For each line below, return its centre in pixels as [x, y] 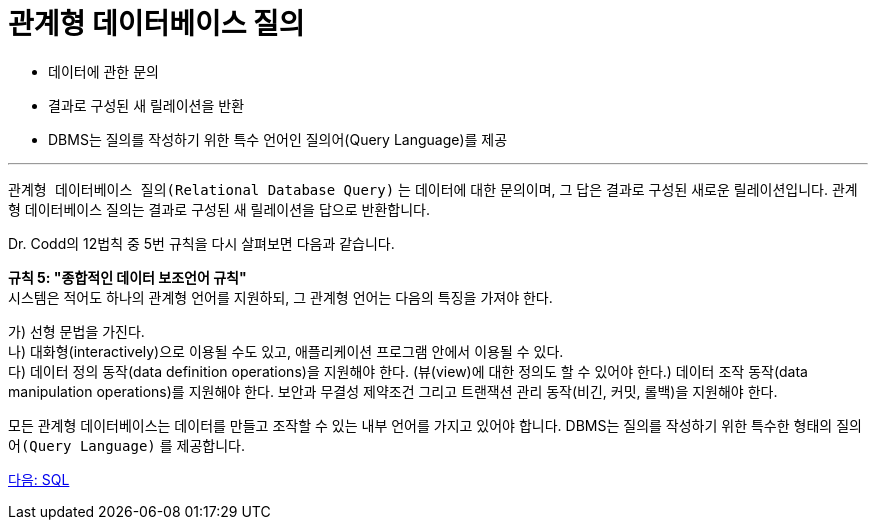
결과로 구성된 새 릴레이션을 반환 [146, 105]
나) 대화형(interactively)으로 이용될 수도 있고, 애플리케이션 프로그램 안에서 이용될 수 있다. [286, 351]
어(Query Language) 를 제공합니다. [126, 445]
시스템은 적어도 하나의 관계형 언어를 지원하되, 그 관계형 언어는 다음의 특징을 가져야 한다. [280, 297]
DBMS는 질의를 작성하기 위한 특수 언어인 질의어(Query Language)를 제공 [278, 139]
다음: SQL [39, 479]
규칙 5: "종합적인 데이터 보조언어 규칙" [127, 277]
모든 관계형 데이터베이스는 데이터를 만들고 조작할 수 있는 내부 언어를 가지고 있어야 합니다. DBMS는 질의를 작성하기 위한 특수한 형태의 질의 [435, 425]
